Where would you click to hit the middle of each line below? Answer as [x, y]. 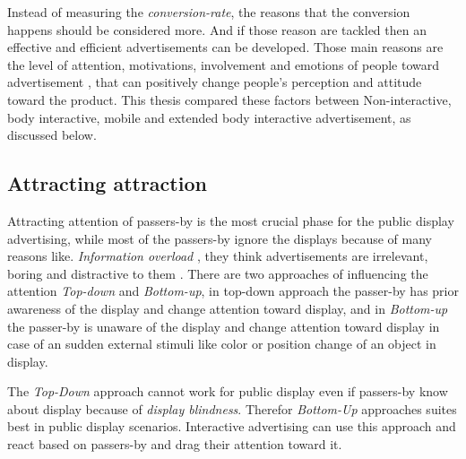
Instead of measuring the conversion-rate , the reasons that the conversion [209, 12]
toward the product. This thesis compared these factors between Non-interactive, [229, 99]
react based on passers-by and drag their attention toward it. [175, 444]
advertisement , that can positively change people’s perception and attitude [215, 82]
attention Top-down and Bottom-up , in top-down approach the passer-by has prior [233, 291]
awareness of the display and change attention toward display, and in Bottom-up [228, 308]
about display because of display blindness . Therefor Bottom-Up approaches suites [232, 408]
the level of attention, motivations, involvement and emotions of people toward [224, 64]
